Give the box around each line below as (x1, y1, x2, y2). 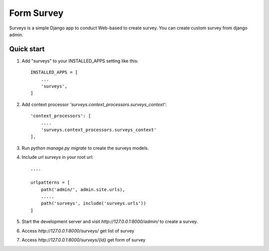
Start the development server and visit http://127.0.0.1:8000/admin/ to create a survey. (21, 219, 198, 225)
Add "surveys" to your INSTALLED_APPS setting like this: (21, 58, 139, 64)
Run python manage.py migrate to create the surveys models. (21, 145, 149, 151)
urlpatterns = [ (30, 180, 70, 185)
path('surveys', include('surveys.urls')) (40, 201, 146, 206)
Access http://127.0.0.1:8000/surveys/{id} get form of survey (21, 237, 145, 243)
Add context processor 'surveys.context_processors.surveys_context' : (21, 101, 167, 107)
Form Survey (9, 7, 64, 18)
